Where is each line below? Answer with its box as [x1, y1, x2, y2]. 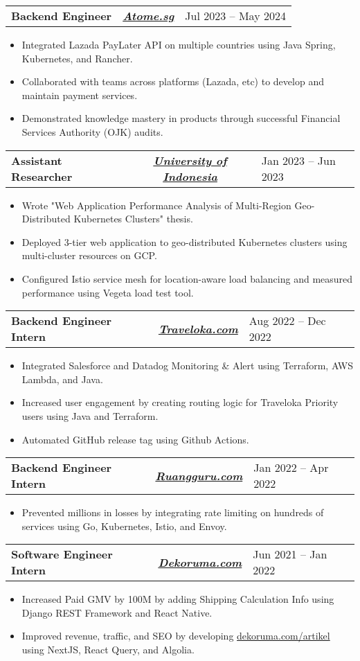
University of [153, 152, 227, 168]
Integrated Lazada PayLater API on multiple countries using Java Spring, [21, 37, 336, 51]
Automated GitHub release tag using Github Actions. [21, 432, 249, 446]
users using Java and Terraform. [21, 408, 159, 423]
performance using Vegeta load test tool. [21, 285, 194, 299]
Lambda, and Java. [21, 371, 103, 386]
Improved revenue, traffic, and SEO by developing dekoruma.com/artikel [21, 628, 330, 643]
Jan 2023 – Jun [261, 152, 336, 168]
